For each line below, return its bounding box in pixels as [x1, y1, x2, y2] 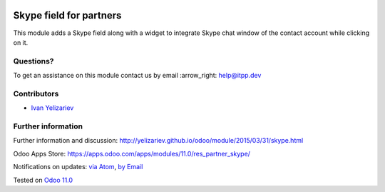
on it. [13, 38, 29, 46]
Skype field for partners [13, 9, 122, 21]
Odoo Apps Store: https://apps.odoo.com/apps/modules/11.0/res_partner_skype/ [13, 149, 251, 158]
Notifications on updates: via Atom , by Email [13, 163, 143, 171]
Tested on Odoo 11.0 [13, 176, 73, 184]
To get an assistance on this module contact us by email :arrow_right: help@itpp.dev [13, 71, 262, 80]
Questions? [13, 56, 54, 66]
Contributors [13, 89, 59, 98]
